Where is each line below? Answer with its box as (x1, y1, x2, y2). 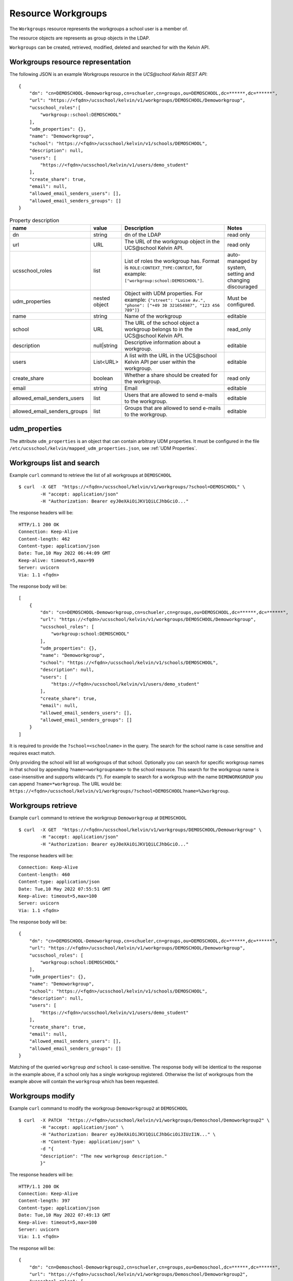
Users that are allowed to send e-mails (124, 391, 218, 399)
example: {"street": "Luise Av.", (124, 296, 206, 303)
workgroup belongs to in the (124, 326, 193, 333)
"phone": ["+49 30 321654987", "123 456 (124, 303, 220, 308)
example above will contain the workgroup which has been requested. (9, 1079, 159, 1085)
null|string (93, 342, 118, 349)
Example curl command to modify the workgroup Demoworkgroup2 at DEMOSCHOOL (9, 1105, 188, 1111)
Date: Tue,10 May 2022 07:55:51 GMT (18, 886, 111, 892)
